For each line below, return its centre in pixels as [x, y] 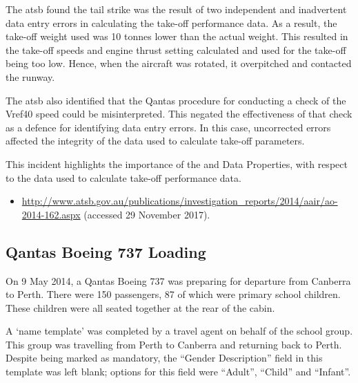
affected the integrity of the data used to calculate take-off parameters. [155, 141]
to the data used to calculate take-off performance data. [123, 177]
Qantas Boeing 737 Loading [106, 251]
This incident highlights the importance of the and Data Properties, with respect [177, 164]
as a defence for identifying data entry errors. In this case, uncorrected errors [168, 127]
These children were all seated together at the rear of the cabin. [140, 307]
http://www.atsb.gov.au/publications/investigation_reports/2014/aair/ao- [180, 201]
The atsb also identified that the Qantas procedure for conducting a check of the [176, 100]
